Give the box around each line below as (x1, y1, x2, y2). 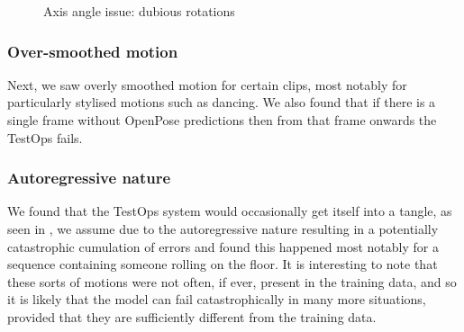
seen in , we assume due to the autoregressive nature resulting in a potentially (7, 220, 439, 238)
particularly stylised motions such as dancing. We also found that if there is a (7, 93, 436, 112)
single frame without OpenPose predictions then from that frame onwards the (7, 111, 437, 129)
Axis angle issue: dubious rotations (43, 2, 235, 20)
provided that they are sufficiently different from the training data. (7, 307, 377, 326)
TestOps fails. (7, 128, 83, 147)
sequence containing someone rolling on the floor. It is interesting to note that (7, 255, 438, 274)
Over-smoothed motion (7, 40, 178, 62)
